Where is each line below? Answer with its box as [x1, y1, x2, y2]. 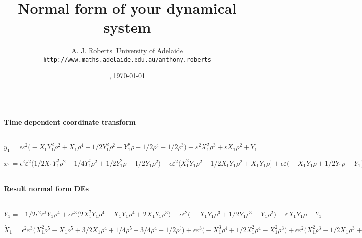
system [103, 17, 151, 37]
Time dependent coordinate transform [4, 116, 136, 127]
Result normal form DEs [4, 183, 89, 194]
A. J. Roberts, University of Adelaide [71, 45, 183, 56]
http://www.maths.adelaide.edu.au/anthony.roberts [43, 56, 211, 63]
